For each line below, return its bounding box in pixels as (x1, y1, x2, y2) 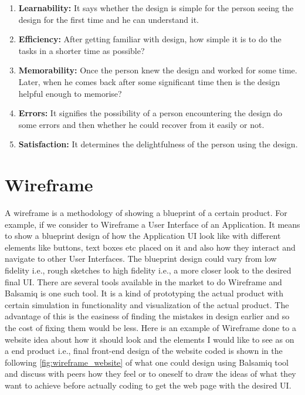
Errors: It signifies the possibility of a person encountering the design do (18, 107, 283, 119)
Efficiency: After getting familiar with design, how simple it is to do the (18, 33, 282, 45)
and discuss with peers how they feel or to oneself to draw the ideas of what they (5, 367, 296, 380)
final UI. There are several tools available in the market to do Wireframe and (5, 275, 282, 288)
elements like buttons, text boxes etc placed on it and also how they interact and (5, 241, 296, 253)
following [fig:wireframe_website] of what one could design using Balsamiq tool (5, 356, 289, 368)
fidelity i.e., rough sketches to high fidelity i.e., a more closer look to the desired (5, 264, 292, 276)
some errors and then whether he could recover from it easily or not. (18, 118, 265, 130)
